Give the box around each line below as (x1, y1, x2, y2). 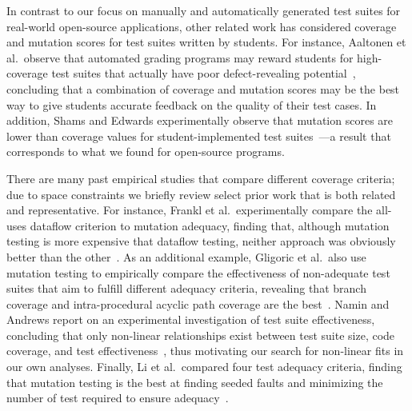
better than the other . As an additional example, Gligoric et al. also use (6, 248, 366, 265)
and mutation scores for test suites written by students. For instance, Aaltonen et (6, 34, 406, 50)
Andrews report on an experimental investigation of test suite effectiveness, (6, 311, 375, 328)
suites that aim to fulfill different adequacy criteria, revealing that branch (6, 280, 366, 297)
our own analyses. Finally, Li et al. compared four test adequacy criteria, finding (6, 358, 402, 375)
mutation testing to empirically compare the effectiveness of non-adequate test (6, 264, 390, 281)
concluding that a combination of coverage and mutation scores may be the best (6, 80, 400, 97)
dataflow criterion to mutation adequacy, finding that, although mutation (30, 217, 390, 233)
